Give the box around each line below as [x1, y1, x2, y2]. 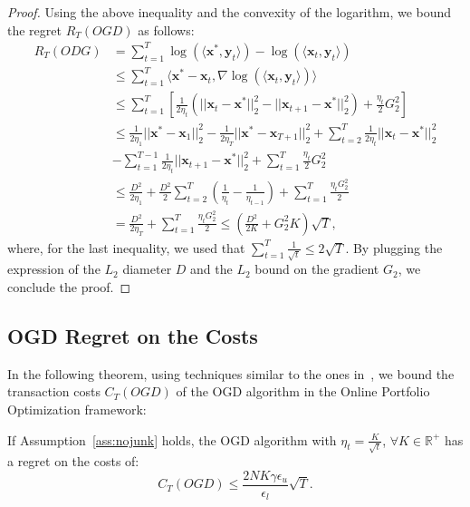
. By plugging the [345, 238, 443, 257]
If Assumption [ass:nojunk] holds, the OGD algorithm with [7, 430, 337, 449]
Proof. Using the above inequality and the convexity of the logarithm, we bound [7, 3, 452, 21]
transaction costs [7, 382, 101, 401]
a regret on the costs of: [7, 452, 139, 471]
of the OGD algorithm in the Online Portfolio [176, 382, 430, 401]
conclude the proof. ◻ [7, 277, 131, 296]
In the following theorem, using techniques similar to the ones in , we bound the [7, 364, 455, 383]
